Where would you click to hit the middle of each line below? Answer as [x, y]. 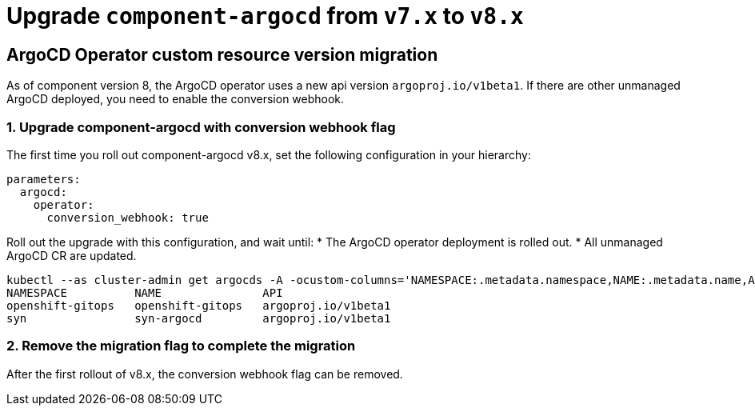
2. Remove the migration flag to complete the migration [181, 346]
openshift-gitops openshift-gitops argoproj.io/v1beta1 [199, 305]
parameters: [44, 179]
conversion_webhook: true [128, 217]
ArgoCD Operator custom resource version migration [222, 54]
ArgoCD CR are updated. [72, 255]
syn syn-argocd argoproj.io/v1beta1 [199, 318]
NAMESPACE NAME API [145, 292]
